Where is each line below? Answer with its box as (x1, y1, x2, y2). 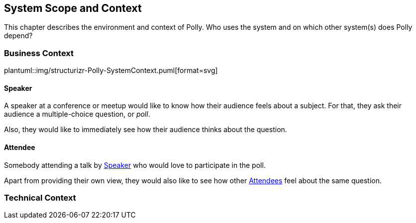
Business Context (4, 48, 74, 58)
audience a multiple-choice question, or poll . (4, 110, 150, 119)
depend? (4, 31, 33, 40)
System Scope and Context (4, 2, 142, 14)
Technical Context (4, 192, 76, 203)
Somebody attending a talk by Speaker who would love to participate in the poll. (4, 160, 266, 169)
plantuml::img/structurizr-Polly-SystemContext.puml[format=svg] (4, 66, 218, 75)
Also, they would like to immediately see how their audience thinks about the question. (4, 125, 287, 134)
